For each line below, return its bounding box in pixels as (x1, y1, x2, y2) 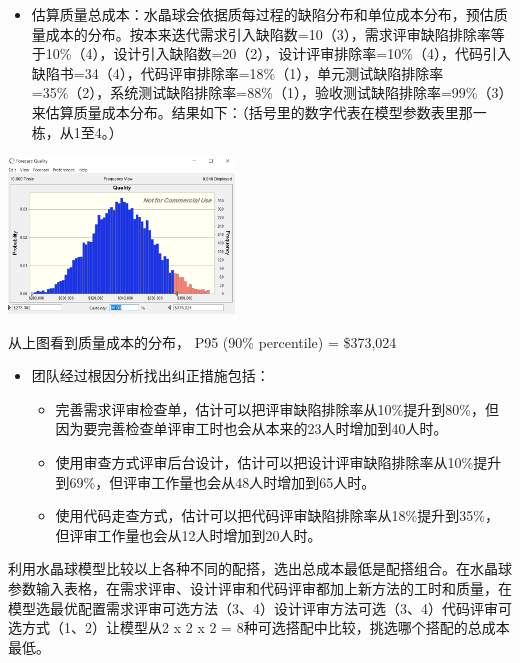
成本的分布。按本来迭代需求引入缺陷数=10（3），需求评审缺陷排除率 (45, 23, 491, 44)
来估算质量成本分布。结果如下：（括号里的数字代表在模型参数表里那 (31, 101, 473, 122)
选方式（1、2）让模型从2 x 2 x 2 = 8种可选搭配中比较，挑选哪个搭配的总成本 (8, 617, 510, 638)
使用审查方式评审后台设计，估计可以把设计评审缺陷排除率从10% (55, 451, 474, 472)
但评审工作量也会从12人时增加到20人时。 (55, 524, 322, 545)
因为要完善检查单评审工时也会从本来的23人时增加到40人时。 (55, 418, 448, 439)
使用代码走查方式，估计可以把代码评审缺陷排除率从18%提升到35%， (55, 505, 499, 526)
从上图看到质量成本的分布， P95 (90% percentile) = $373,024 (8, 331, 397, 352)
